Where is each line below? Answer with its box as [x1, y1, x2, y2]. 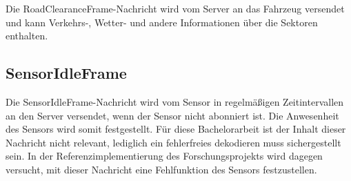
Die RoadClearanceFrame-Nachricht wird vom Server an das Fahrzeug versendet [6, 1, 345, 15]
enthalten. [6, 28, 48, 43]
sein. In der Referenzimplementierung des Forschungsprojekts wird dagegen [6, 149, 323, 163]
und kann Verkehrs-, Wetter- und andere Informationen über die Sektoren [6, 15, 318, 29]
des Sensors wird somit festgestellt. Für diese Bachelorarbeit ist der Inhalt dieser [6, 122, 346, 136]
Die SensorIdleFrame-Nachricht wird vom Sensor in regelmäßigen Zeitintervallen [6, 94, 344, 108]
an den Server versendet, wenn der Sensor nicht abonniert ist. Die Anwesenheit [6, 108, 339, 122]
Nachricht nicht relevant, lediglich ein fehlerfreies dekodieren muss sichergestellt [6, 135, 341, 149]
